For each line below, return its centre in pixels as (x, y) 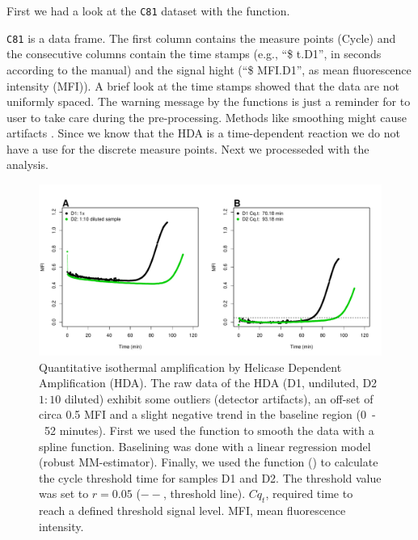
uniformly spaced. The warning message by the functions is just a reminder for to (209, 101)
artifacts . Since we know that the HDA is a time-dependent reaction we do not (203, 133)
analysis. (27, 165)
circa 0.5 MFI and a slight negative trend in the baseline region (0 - (207, 414)
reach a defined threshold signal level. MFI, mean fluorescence (192, 510)
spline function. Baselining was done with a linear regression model (205, 446)
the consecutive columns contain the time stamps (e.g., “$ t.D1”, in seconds (194, 54)
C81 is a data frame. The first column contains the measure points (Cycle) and (201, 38)
